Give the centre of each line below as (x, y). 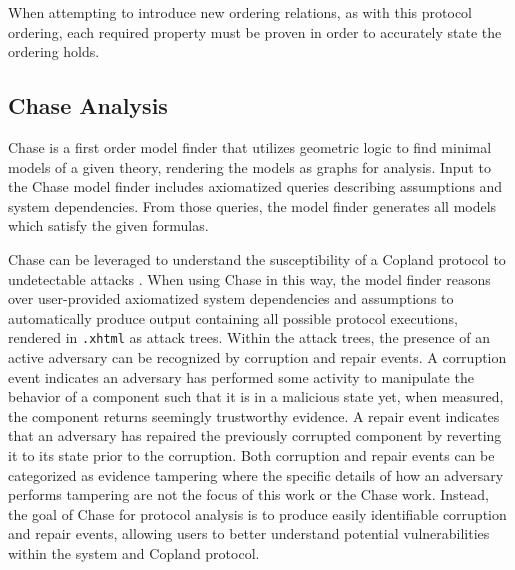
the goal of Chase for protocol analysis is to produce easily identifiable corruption (257, 513)
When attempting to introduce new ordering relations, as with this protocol (240, 12)
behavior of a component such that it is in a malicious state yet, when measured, (256, 396)
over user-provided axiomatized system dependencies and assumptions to (231, 298)
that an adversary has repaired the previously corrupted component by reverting (255, 435)
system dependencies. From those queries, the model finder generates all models (252, 205)
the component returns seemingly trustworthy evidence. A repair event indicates (254, 415)
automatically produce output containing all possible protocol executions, (233, 317)
